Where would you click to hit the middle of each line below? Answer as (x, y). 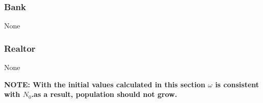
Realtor (20, 48)
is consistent (237, 84)
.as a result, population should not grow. (104, 94)
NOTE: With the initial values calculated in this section (105, 84)
